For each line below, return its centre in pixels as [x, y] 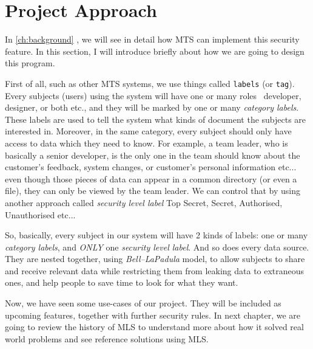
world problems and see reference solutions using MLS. [107, 338]
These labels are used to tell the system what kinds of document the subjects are [156, 119]
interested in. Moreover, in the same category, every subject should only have [148, 131]
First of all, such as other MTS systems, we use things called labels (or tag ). [150, 83]
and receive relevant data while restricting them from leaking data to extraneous [155, 270]
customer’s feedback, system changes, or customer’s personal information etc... [151, 167]
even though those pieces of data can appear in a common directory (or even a [151, 178]
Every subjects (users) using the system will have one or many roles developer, [153, 95]
